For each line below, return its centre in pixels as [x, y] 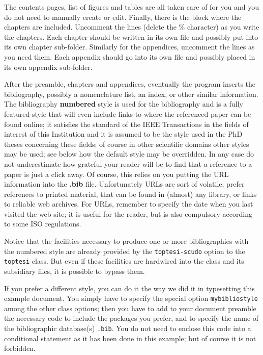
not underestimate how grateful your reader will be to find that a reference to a [128, 163]
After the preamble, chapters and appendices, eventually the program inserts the [130, 84]
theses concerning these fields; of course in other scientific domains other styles [127, 144]
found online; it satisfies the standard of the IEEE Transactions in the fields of [126, 124]
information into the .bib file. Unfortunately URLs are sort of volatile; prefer [124, 184]
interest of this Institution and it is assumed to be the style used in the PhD [123, 134]
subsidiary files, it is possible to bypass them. [75, 271]
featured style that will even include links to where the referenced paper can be [128, 113]
